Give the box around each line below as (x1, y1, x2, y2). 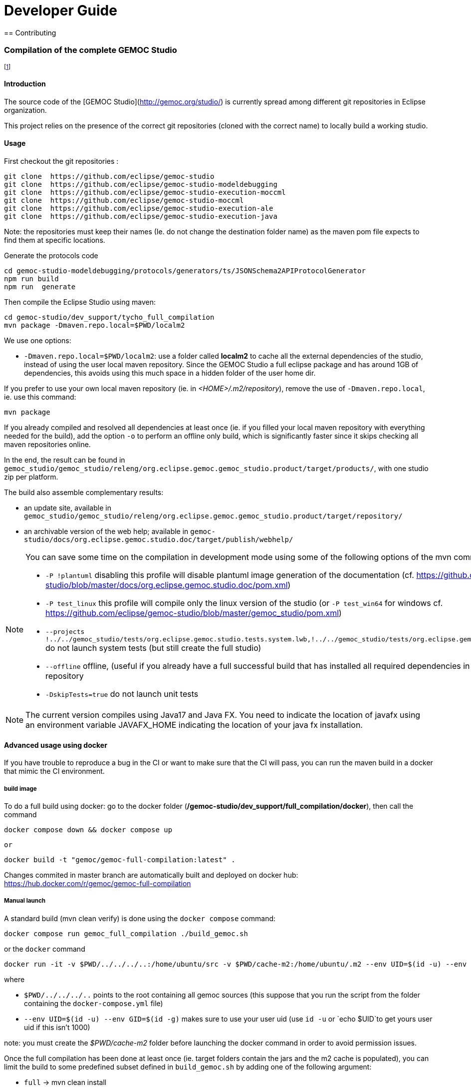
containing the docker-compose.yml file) (24, 999, 163, 1008)
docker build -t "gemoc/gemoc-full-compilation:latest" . (4, 855, 235, 864)
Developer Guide (4, 2, 117, 19)
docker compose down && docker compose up (4, 825, 173, 834)
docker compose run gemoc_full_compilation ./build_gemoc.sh (4, 929, 248, 938)
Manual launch (4, 897, 46, 905)
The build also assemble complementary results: (4, 488, 164, 497)
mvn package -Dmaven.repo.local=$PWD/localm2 (4, 321, 185, 329)
